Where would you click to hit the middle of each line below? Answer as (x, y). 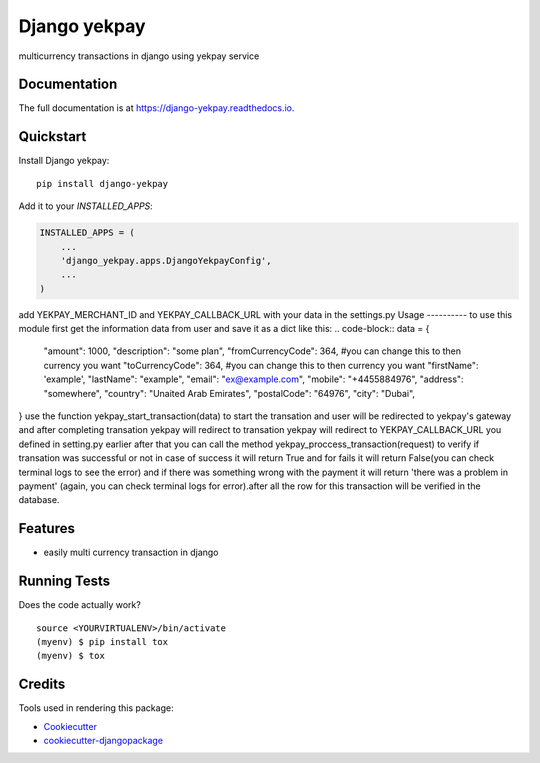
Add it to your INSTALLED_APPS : (86, 206)
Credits (42, 684)
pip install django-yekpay (102, 183)
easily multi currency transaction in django (131, 552)
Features (46, 528)
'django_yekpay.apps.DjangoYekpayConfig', (166, 260)
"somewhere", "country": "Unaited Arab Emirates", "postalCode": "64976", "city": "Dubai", (229, 393)
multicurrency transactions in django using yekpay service (139, 56)
